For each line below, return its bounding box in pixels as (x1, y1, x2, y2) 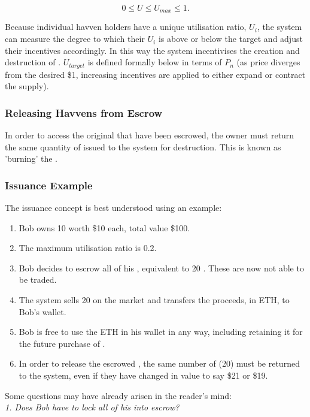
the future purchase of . (19, 337, 105, 349)
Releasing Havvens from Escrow (5, 105, 163, 120)
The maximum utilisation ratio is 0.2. (19, 241, 157, 254)
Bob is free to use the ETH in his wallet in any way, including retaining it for (19, 325, 303, 338)
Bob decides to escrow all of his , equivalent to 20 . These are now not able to (19, 261, 304, 274)
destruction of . (5, 56, 61, 68)
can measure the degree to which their (5, 32, 145, 45)
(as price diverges (236, 56, 300, 68)
